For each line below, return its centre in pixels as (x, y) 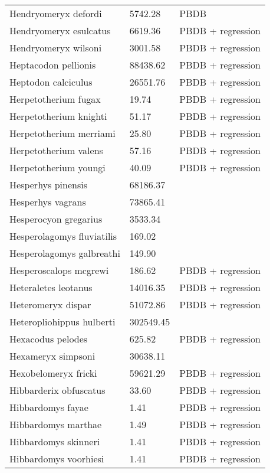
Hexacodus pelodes (49, 339)
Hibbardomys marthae (56, 424)
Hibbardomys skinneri (55, 441)
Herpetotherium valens (56, 150)
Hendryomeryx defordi (56, 13)
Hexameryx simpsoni (52, 356)
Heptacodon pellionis (53, 65)
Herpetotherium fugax (55, 99)
